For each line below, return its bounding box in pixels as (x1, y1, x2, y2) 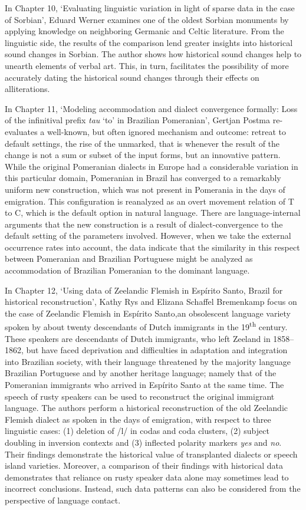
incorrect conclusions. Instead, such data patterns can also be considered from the (5, 482, 301, 495)
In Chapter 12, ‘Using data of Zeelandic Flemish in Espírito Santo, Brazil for (5, 284, 283, 296)
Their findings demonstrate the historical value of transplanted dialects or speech (5, 448, 298, 460)
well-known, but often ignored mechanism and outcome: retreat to (47, 125, 287, 137)
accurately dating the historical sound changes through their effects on (5, 71, 259, 83)
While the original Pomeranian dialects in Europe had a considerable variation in (5, 160, 298, 172)
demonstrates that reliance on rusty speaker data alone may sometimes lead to (5, 470, 289, 483)
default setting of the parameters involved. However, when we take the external (5, 229, 291, 242)
